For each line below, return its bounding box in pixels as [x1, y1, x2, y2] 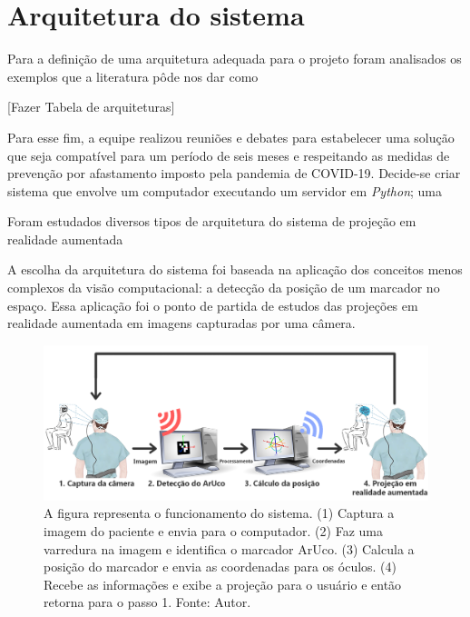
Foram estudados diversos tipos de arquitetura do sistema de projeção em [7, 212, 416, 231]
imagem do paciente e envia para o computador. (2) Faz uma [44, 522, 383, 541]
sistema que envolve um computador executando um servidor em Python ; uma [7, 181, 442, 200]
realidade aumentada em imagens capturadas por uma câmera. [7, 313, 356, 333]
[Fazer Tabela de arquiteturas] [7, 97, 175, 116]
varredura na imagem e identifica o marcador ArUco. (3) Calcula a [44, 539, 415, 558]
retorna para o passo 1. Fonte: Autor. [44, 592, 251, 612]
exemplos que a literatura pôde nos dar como [7, 66, 259, 85]
